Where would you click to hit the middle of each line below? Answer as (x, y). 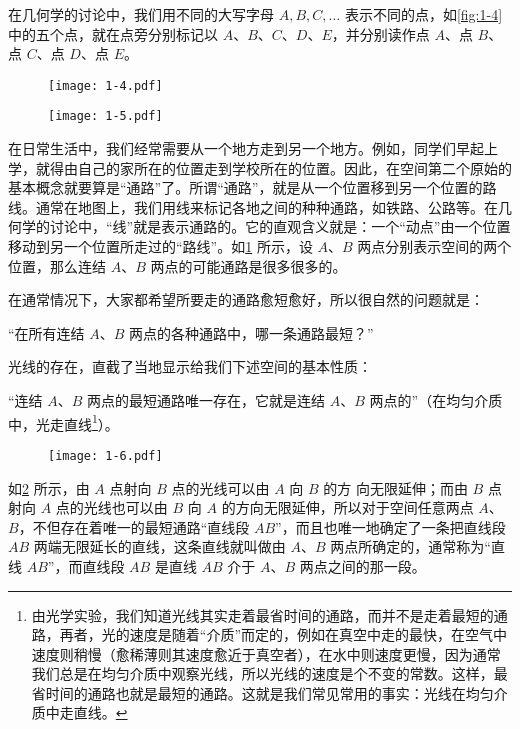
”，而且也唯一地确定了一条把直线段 (390, 526)
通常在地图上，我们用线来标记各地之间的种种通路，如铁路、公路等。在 (266, 206)
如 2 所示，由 (49, 487)
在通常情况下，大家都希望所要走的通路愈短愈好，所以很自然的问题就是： (246, 299)
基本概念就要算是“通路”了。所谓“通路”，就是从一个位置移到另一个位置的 (245, 187)
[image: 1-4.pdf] (105, 85)
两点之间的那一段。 (362, 565)
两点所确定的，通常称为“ (410, 546)
